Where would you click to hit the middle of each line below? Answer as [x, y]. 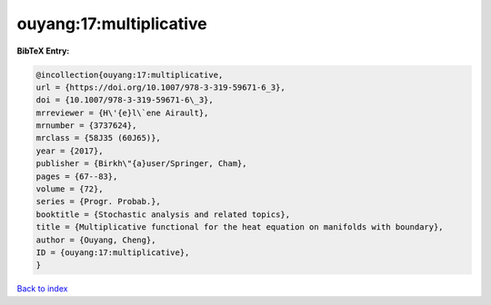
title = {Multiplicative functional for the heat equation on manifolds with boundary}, [240, 227]
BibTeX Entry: [43, 51]
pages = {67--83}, [77, 176]
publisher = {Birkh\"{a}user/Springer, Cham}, [141, 164]
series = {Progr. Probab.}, [98, 202]
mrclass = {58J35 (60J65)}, [98, 138]
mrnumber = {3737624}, [86, 126]
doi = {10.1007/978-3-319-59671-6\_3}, [125, 100]
